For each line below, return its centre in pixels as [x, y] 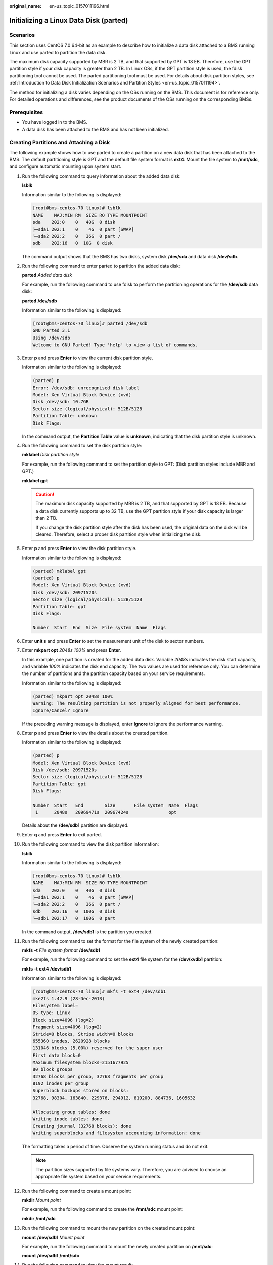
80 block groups [53, 1069]
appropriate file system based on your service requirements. [99, 1177]
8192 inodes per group [61, 1084]
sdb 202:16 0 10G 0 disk [73, 243]
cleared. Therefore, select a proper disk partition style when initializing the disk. [119, 534]
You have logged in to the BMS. [55, 122]
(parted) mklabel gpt [59, 571]
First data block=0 [57, 1055]
